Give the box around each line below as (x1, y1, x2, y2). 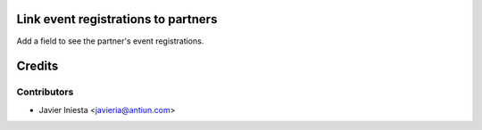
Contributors (16, 85, 74, 98)
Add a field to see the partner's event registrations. (16, 36, 204, 46)
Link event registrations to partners (16, 12, 218, 27)
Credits (16, 59, 59, 74)
